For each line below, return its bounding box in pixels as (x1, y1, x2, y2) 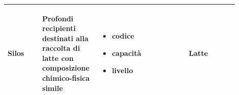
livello (112, 65, 133, 75)
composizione (42, 62, 89, 73)
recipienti (42, 23, 76, 34)
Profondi (42, 13, 74, 23)
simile (42, 82, 63, 93)
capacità (112, 48, 141, 58)
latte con (42, 52, 74, 63)
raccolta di (42, 43, 80, 53)
